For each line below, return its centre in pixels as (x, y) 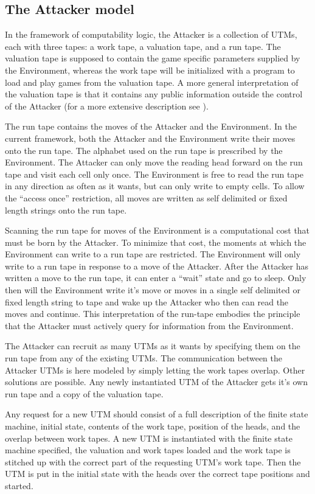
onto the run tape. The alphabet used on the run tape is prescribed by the (144, 150)
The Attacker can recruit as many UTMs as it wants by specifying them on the (153, 346)
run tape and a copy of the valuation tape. (84, 393)
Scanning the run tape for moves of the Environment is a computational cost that (157, 230)
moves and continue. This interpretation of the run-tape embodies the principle (153, 314)
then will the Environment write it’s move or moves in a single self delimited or (153, 290)
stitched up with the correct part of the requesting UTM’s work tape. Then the (153, 461)
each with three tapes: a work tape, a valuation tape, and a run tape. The (143, 46)
